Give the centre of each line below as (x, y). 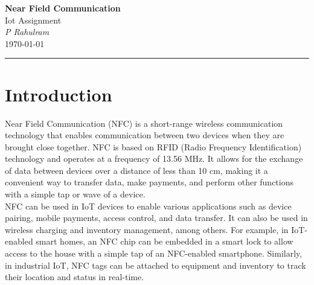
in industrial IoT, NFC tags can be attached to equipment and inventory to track (155, 265)
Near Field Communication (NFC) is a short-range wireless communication (144, 123)
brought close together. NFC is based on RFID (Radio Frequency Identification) (153, 146)
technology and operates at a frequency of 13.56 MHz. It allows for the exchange (154, 159)
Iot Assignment (33, 20)
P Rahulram (27, 32)
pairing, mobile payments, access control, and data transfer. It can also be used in (156, 218)
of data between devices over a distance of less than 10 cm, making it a (136, 170)
